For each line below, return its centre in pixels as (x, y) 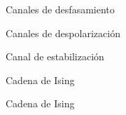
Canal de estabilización (55, 56)
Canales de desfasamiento (60, 9)
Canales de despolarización (63, 33)
